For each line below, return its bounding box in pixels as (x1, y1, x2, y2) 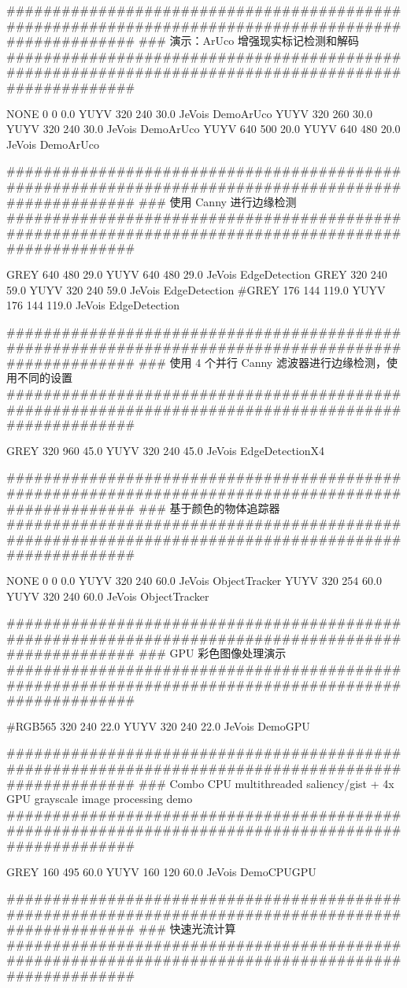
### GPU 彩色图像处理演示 (138, 645, 287, 661)
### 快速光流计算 (138, 920, 236, 937)
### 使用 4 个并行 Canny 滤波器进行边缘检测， (138, 353, 387, 370)
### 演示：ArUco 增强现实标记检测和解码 (138, 32, 359, 49)
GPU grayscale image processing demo (6, 790, 193, 807)
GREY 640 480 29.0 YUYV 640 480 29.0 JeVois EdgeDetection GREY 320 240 (6, 265, 387, 282)
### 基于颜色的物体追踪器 (138, 499, 280, 516)
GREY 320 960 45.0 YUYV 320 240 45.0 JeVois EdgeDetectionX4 (6, 442, 325, 458)
